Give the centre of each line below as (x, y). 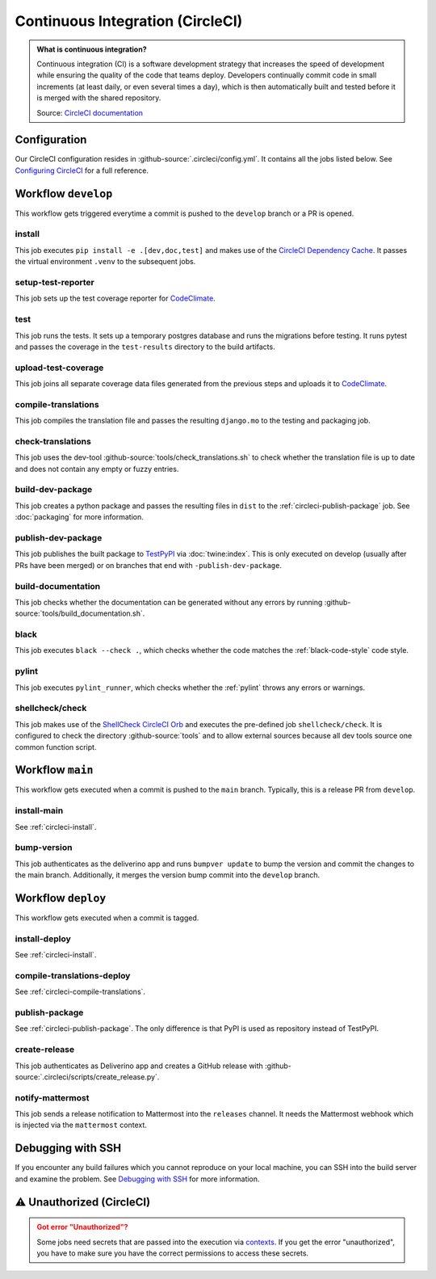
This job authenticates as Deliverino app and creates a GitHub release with (139, 1066)
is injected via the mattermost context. (81, 1125)
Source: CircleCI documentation (90, 112)
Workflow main (54, 770)
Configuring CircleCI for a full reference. (82, 170)
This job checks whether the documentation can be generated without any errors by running (169, 602)
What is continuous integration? (92, 49)
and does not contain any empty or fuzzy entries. (97, 469)
